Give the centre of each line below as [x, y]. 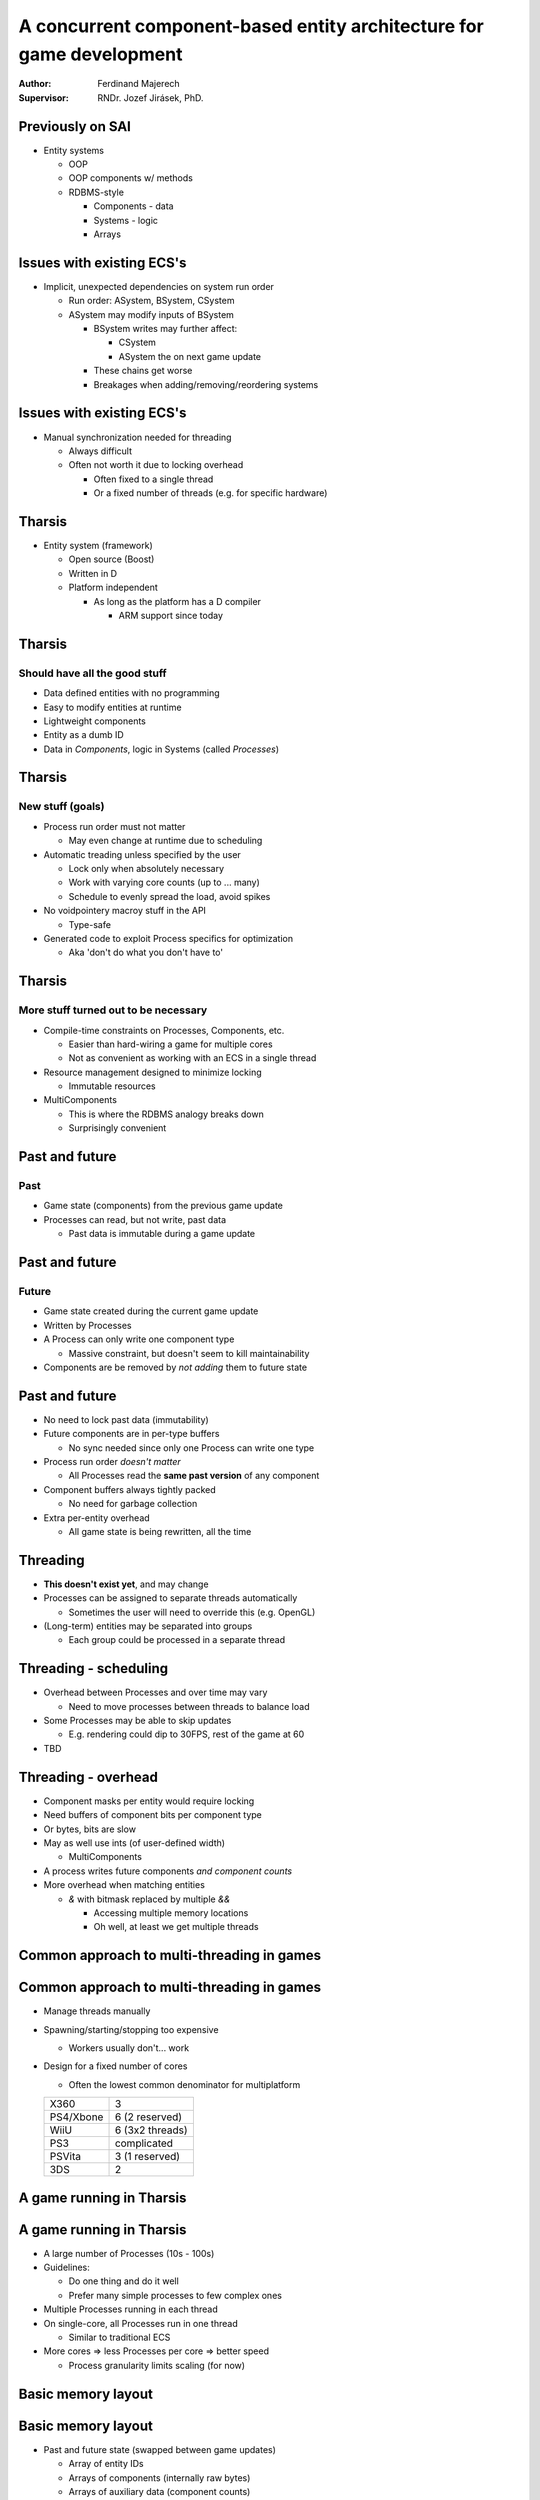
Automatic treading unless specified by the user [142, 854]
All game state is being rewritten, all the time [160, 1531]
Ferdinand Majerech [138, 84]
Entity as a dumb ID [83, 735]
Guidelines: [66, 2267]
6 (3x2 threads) [151, 2130]
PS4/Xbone [76, 2117]
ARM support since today [171, 615]
